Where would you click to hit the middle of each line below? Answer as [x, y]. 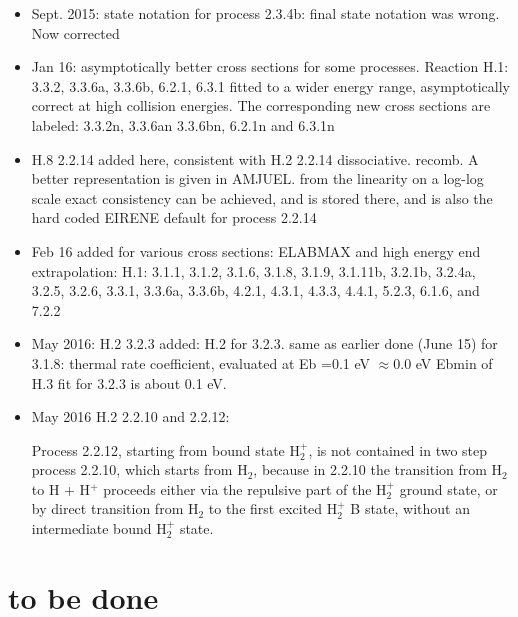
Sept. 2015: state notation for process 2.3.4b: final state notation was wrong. [265, 13]
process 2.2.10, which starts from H [139, 469]
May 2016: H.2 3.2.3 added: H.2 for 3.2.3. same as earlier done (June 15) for [264, 343]
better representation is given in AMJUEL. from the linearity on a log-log [257, 178]
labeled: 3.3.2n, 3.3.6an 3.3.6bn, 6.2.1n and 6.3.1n [183, 124]
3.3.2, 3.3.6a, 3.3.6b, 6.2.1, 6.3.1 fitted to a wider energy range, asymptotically [270, 85]
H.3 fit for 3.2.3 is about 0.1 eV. [129, 382]
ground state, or [448, 488]
